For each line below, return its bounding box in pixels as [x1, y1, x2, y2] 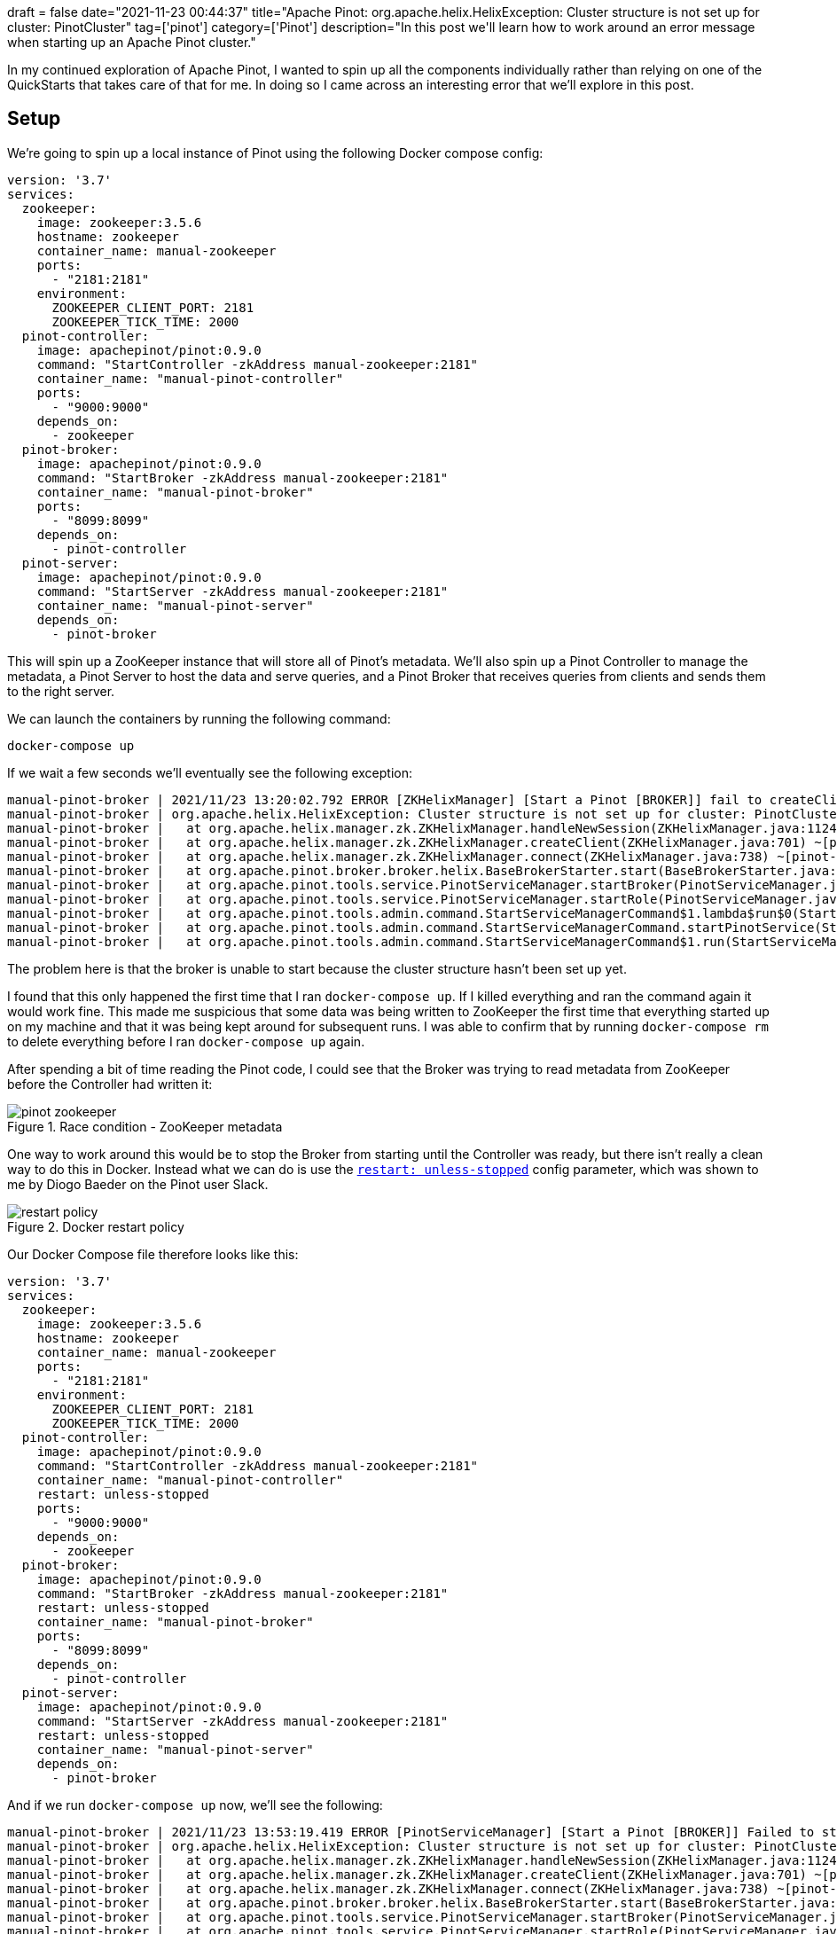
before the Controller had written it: [7, 1076, 213, 1092]
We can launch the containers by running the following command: [7, 710, 391, 726]
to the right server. [7, 683, 115, 699]
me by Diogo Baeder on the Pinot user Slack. [7, 1176, 269, 1192]
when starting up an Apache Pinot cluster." [7, 35, 256, 50]
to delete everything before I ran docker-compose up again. [7, 1033, 365, 1049]
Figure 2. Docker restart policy [7, 1218, 184, 1234]
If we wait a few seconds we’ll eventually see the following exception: [7, 764, 413, 780]
